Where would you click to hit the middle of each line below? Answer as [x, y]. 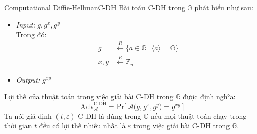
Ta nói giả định [28, 115]
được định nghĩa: [209, 97]
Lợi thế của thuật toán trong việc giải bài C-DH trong [89, 97]
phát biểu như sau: [224, 7]
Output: [28, 79]
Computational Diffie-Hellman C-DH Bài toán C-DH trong [95, 7]
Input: [25, 24]
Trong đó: [31, 34]
